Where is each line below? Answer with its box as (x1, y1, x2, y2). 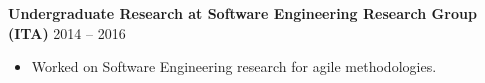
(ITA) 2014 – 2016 (8, 22, 126, 43)
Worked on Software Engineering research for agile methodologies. (31, 56, 437, 77)
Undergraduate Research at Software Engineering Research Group (8, 3, 477, 23)
